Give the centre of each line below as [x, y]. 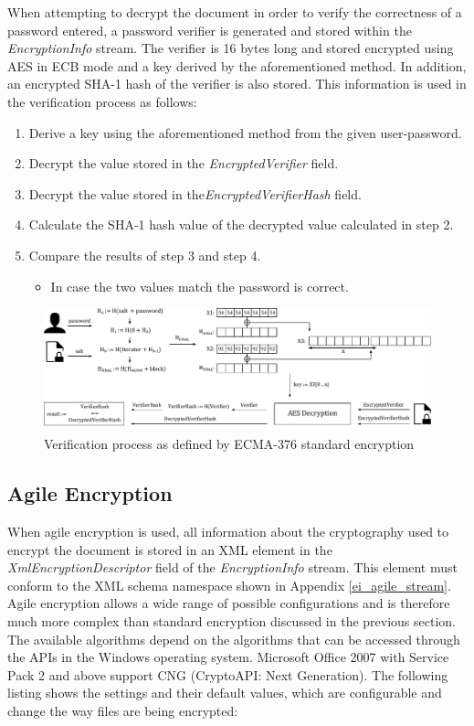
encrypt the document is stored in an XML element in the [170, 549]
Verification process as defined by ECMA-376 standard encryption [229, 444]
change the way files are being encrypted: [123, 711]
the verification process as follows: [102, 101]
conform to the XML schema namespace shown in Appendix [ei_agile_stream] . [229, 585]
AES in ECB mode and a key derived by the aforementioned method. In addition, [237, 65]
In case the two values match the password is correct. [200, 286]
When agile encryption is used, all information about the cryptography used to [228, 532]
